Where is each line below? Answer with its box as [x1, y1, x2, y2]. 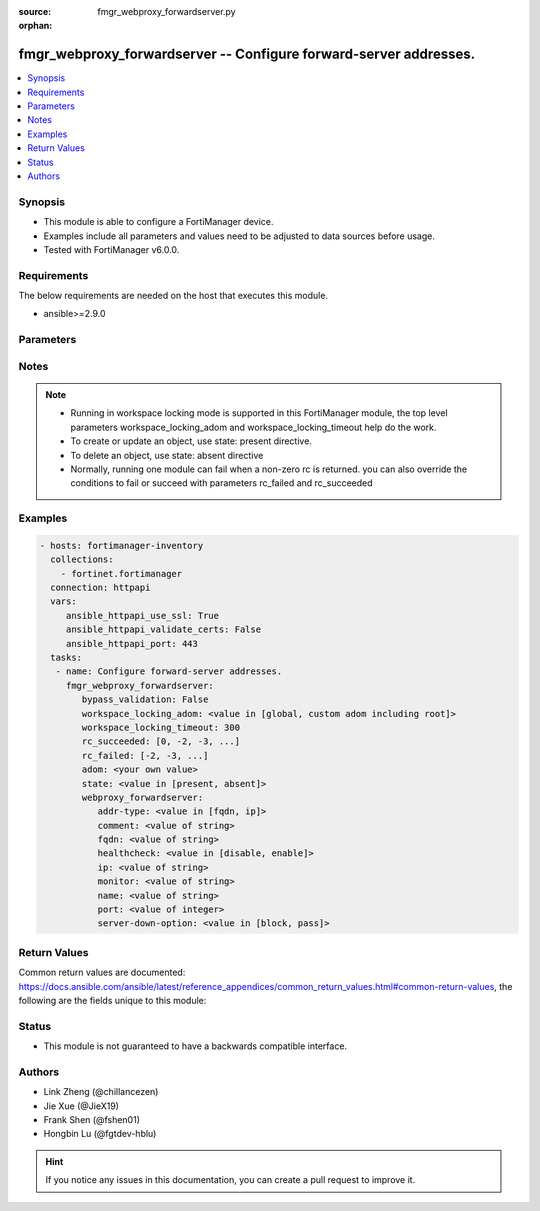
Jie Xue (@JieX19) [43, 1100, 120, 1112]
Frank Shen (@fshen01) [43, 1114, 140, 1126]
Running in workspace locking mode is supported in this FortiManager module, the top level [70, 407, 449, 419]
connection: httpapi [50, 582, 151, 594]
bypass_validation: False [81, 694, 209, 705]
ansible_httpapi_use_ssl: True [65, 610, 220, 621]
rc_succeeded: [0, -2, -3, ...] [81, 736, 240, 747]
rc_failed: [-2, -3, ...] [81, 750, 209, 761]
